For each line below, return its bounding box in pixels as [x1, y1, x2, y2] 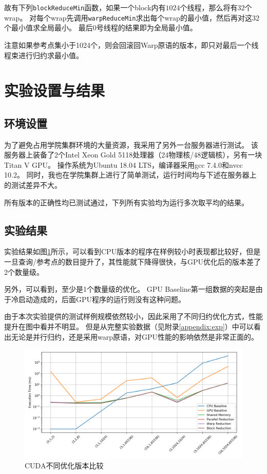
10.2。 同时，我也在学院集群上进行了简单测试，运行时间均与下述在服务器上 [4, 169, 257, 180]
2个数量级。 [4, 266, 44, 277]
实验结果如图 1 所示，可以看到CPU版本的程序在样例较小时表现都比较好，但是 [4, 246, 261, 257]
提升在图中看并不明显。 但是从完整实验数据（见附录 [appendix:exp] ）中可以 [4, 321, 254, 331]
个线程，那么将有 [180, 2, 238, 12]
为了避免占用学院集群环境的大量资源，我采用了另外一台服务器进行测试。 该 [4, 139, 258, 150]
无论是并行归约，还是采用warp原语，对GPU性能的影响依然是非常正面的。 [11, 331, 259, 342]
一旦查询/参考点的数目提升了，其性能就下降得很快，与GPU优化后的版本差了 [4, 256, 261, 267]
